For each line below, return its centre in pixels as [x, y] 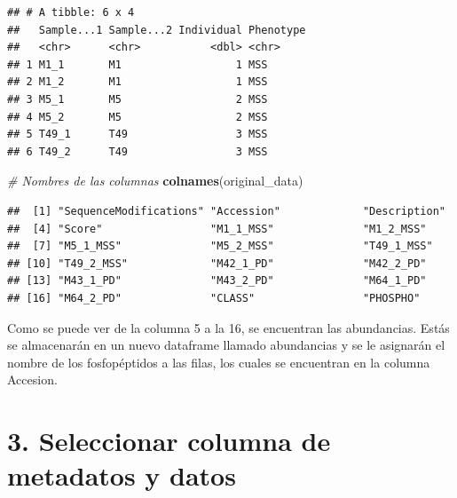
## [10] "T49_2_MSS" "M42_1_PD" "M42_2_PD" [217, 263]
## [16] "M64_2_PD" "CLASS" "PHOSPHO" [214, 298]
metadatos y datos [122, 475]
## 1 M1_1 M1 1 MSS [138, 64]
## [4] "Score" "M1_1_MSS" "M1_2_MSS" [217, 229]
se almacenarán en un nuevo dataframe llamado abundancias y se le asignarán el [226, 345]
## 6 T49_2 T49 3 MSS [138, 151]
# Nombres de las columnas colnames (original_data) [155, 181]
